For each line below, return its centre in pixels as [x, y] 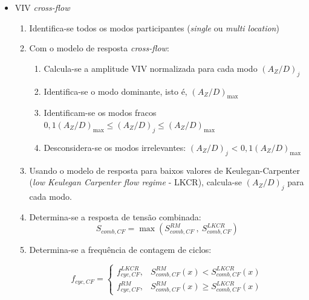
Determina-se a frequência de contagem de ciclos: [120, 250]
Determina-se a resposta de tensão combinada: [115, 216]
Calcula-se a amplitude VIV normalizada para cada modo [151, 68]
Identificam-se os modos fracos [100, 113]
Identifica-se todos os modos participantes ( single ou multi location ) [154, 27]
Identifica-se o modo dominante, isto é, [115, 91]
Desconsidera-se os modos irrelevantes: [115, 147]
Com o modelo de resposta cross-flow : [99, 48]
